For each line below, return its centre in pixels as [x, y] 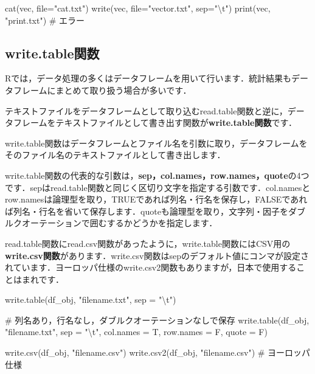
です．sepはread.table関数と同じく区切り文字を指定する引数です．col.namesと [158, 187]
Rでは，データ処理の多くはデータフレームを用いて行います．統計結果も [148, 78]
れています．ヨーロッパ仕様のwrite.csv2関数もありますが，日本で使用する [151, 267]
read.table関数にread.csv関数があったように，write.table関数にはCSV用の [148, 243]
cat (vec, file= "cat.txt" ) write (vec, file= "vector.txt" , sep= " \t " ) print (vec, [138, 8]
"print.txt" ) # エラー [45, 20]
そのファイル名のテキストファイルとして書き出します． [115, 155]
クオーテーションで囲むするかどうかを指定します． [115, 223]
